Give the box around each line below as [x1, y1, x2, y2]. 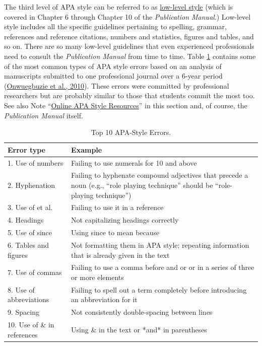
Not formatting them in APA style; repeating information [71, 239, 249, 250]
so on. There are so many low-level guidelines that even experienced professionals [4, 41, 254, 51]
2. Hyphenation [8, 180, 55, 190]
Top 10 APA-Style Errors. [91, 127, 171, 137]
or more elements [71, 272, 124, 282]
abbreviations [8, 294, 49, 305]
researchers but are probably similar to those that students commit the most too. [4, 90, 255, 101]
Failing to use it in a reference [71, 202, 164, 213]
